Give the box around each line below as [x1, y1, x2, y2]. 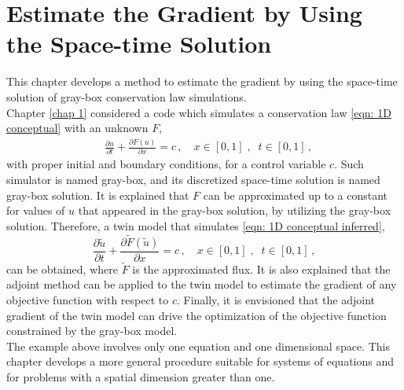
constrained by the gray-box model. [6, 322, 178, 339]
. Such [334, 156, 364, 172]
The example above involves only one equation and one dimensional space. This [6, 337, 390, 354]
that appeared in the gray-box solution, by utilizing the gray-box [78, 202, 391, 219]
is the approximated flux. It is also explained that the [132, 260, 391, 277]
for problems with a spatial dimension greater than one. [6, 369, 275, 384]
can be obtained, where [6, 260, 118, 277]
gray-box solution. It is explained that [6, 186, 189, 203]
